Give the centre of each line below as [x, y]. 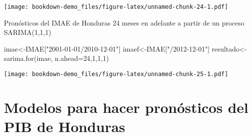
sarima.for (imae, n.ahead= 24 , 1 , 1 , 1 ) [57, 58]
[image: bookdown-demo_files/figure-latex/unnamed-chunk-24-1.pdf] [116, 7]
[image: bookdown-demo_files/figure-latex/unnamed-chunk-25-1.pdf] [116, 74]
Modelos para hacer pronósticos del [126, 107]
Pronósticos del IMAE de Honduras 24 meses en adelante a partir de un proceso [124, 22]
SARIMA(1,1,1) [28, 32]
